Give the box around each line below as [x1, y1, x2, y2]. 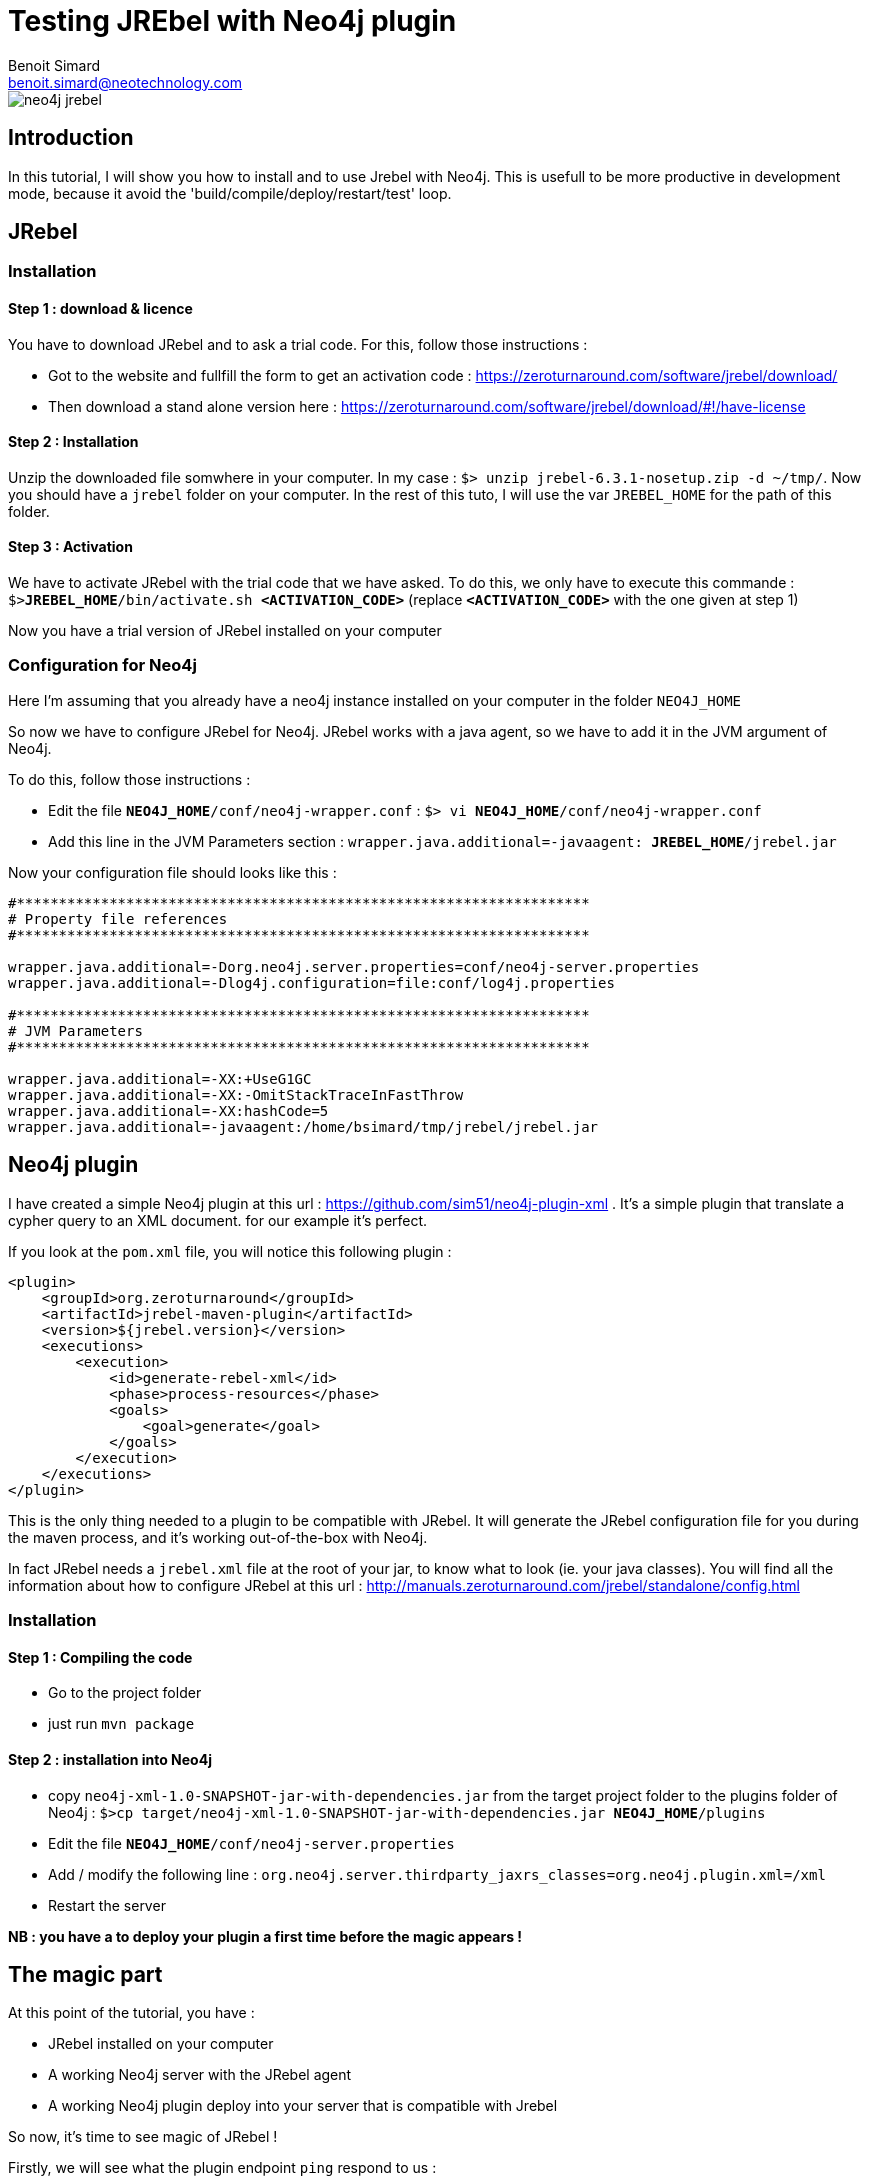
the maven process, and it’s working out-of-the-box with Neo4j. [8, 1528, 428, 1546]
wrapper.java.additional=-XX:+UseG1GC [8, 1070, 312, 1087]
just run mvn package [48, 1715, 195, 1733]
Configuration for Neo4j [8, 655, 197, 676]
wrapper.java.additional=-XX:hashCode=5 [8, 1102, 329, 1119]
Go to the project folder [48, 1684, 202, 1702]
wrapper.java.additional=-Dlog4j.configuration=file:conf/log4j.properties [8, 974, 615, 991]
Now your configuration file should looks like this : [8, 863, 337, 881]
